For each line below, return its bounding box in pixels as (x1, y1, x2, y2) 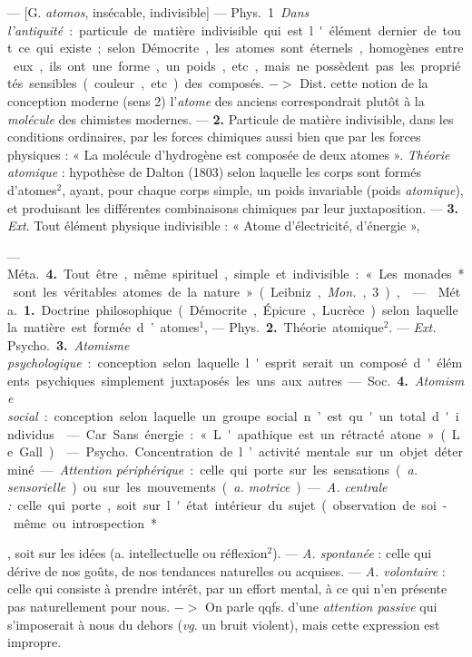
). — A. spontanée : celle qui (272, 544, 432, 563)
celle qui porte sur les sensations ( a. (200, 459, 418, 478)
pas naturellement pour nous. (7, 597, 171, 615)
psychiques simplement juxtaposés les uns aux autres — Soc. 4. (35, 370, 408, 389)
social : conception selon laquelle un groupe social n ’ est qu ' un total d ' (7, 407, 449, 426)
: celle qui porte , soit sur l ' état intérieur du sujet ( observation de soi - (7, 495, 447, 515)
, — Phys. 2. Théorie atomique (204, 318, 384, 337)
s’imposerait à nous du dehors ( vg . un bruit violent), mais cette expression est (7, 614, 440, 633)
